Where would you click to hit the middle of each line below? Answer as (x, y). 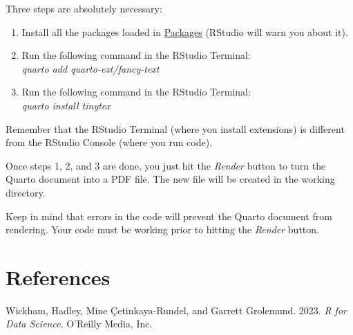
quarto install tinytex (66, 105)
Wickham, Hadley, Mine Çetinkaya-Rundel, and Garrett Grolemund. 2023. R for (176, 310)
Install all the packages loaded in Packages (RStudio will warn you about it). (185, 31)
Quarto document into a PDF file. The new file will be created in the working (170, 179)
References (58, 277)
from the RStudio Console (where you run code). (109, 142)
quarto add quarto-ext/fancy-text (90, 68)
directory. (26, 192)
